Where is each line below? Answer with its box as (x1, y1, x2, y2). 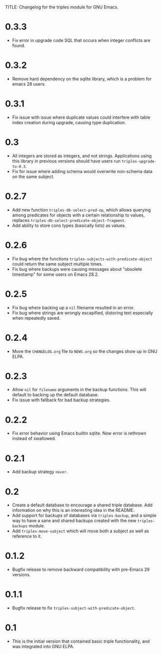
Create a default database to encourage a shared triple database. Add (12, 502, 153, 508)
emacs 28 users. (12, 81, 46, 87)
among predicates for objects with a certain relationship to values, (12, 212, 145, 218)
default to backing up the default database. (12, 392, 99, 398)
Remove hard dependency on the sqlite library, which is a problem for (12, 76, 152, 82)
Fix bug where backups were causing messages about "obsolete (12, 266, 143, 272)
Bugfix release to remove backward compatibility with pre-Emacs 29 (12, 567, 150, 572)
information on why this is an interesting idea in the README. (12, 507, 135, 513)
